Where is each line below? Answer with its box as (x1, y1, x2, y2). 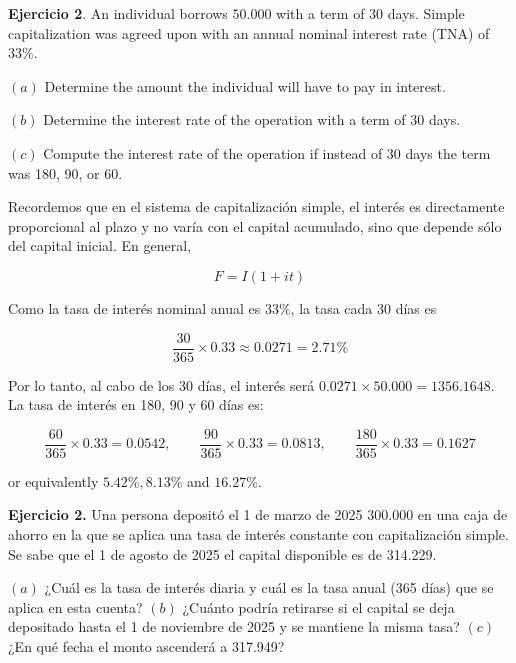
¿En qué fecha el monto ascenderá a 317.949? (8, 636, 285, 656)
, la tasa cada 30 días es (290, 297, 437, 318)
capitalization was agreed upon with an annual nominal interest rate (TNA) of (8, 22, 490, 43)
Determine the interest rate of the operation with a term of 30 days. (43, 109, 461, 130)
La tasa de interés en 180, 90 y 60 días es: (8, 394, 264, 415)
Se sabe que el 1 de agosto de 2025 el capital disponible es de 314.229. (8, 543, 437, 564)
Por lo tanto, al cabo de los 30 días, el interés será (8, 374, 315, 395)
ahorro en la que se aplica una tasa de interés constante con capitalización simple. (8, 524, 509, 545)
